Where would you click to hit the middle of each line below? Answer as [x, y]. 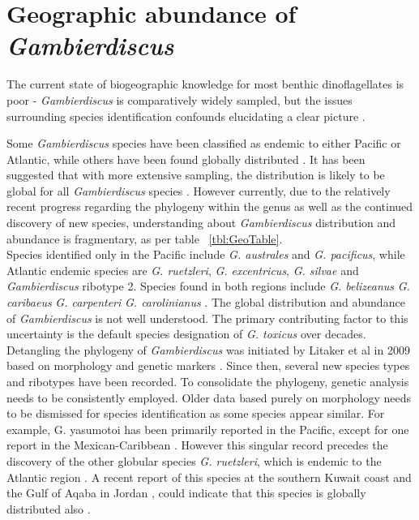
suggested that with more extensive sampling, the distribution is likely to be [196, 175]
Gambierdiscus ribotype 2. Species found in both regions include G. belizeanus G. [208, 286]
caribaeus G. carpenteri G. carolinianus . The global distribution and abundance [206, 302]
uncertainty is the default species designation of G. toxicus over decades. [186, 334]
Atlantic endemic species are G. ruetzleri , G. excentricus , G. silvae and [183, 270]
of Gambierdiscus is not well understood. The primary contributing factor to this [207, 318]
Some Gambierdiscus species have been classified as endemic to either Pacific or [204, 143]
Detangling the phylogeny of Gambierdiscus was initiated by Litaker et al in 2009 [208, 349]
